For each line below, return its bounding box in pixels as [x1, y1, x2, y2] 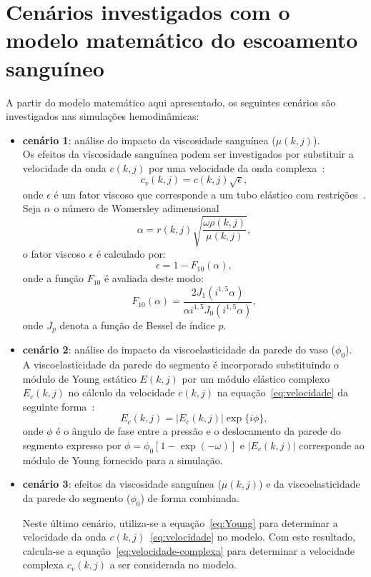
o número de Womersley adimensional [54, 201, 219, 216]
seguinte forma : [22, 398, 95, 413]
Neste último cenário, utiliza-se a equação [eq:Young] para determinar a [22, 515, 338, 530]
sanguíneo [6, 53, 104, 82]
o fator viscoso [22, 246, 86, 261]
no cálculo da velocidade [68, 385, 175, 400]
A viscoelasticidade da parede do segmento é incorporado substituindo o [22, 356, 339, 371]
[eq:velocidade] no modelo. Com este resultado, [150, 529, 356, 544]
